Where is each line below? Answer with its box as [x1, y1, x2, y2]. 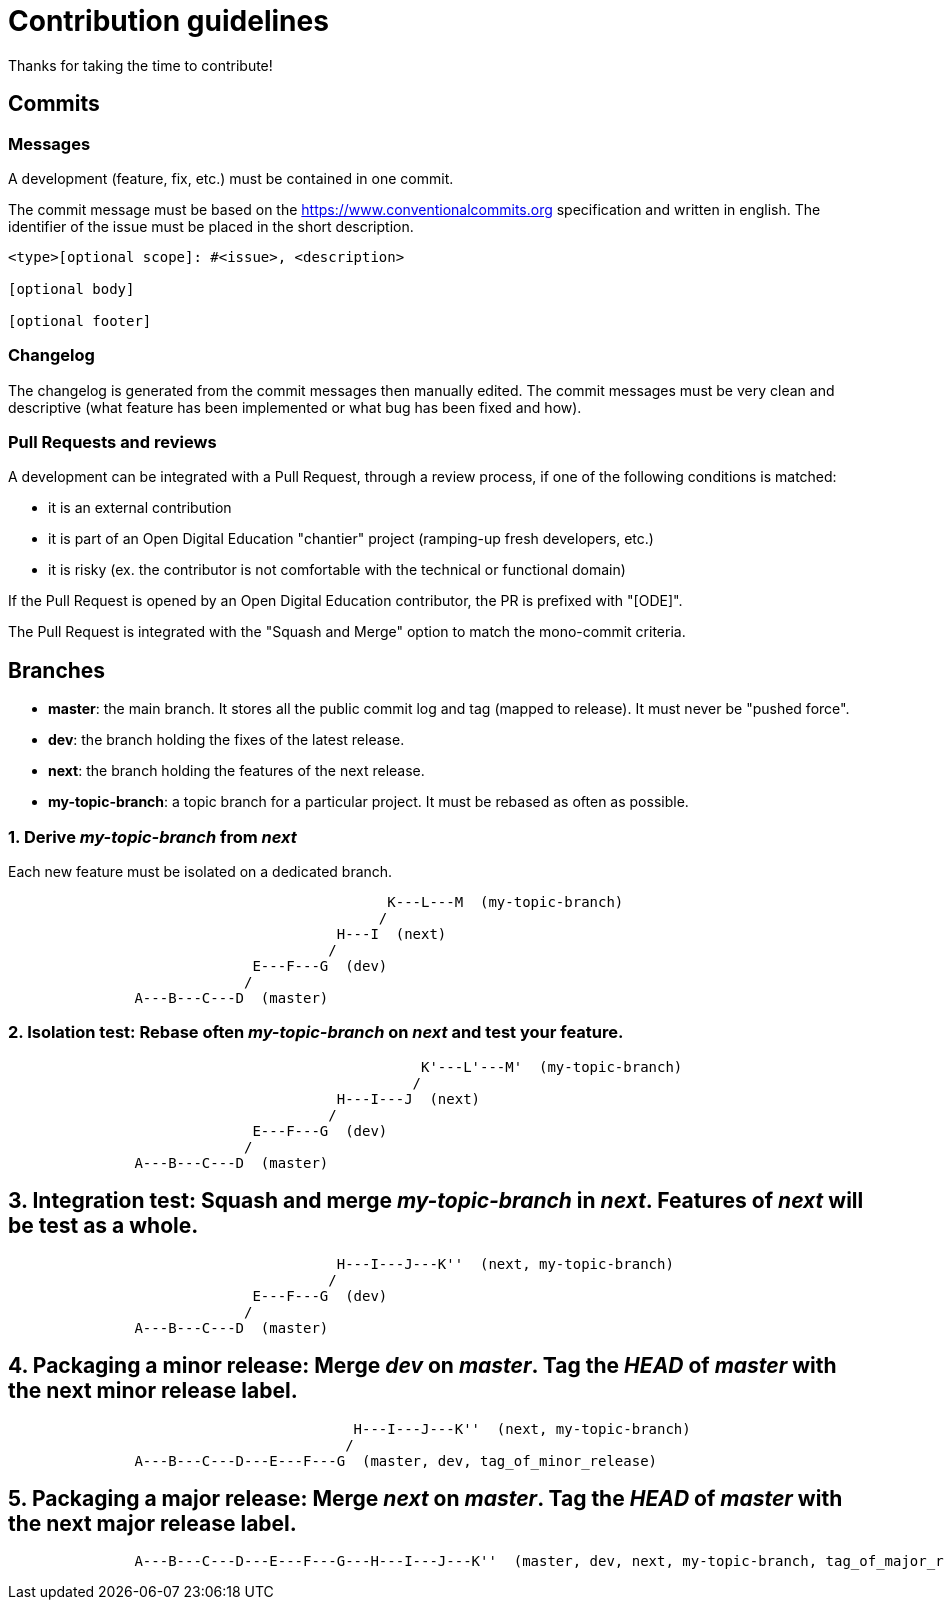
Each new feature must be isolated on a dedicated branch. [8, 863, 393, 881]
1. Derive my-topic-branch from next [8, 826, 297, 847]
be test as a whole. [8, 1213, 199, 1239]
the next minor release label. [8, 1378, 298, 1404]
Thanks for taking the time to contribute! [8, 56, 273, 74]
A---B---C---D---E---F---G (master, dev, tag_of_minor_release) [134, 1452, 658, 1469]
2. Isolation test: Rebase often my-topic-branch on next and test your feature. [8, 1022, 624, 1043]
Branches [8, 657, 106, 683]
